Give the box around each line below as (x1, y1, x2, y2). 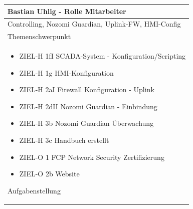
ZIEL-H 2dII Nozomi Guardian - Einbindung (19, 101, 157, 111)
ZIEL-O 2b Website (19, 168, 80, 179)
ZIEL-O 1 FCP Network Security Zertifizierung (19, 151, 164, 162)
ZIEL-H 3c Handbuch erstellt (19, 135, 109, 145)
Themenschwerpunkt (8, 31, 71, 42)
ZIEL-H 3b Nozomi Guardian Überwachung (19, 118, 154, 128)
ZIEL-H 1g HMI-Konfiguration (19, 67, 114, 78)
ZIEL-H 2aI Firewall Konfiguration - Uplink (19, 84, 154, 95)
